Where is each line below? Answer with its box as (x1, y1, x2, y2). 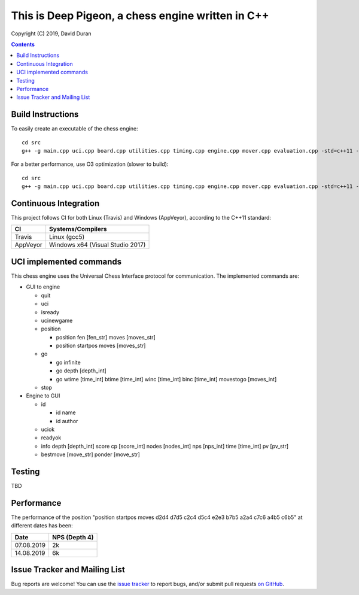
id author (56, 417, 78, 424)
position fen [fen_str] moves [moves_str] (56, 333, 156, 341)
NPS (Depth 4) (51, 533, 94, 541)
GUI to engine (26, 283, 60, 290)
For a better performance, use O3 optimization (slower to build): (11, 160, 169, 168)
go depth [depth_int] (56, 367, 107, 374)
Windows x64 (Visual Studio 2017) (48, 241, 146, 249)
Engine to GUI (26, 392, 60, 399)
